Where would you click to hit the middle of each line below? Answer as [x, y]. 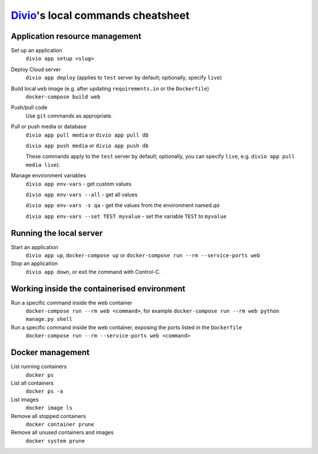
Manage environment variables [49, 175]
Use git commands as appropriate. [69, 115]
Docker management [50, 352]
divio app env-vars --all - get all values [82, 194]
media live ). [43, 164]
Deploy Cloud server [36, 69]
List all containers [32, 383]
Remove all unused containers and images [62, 432]
